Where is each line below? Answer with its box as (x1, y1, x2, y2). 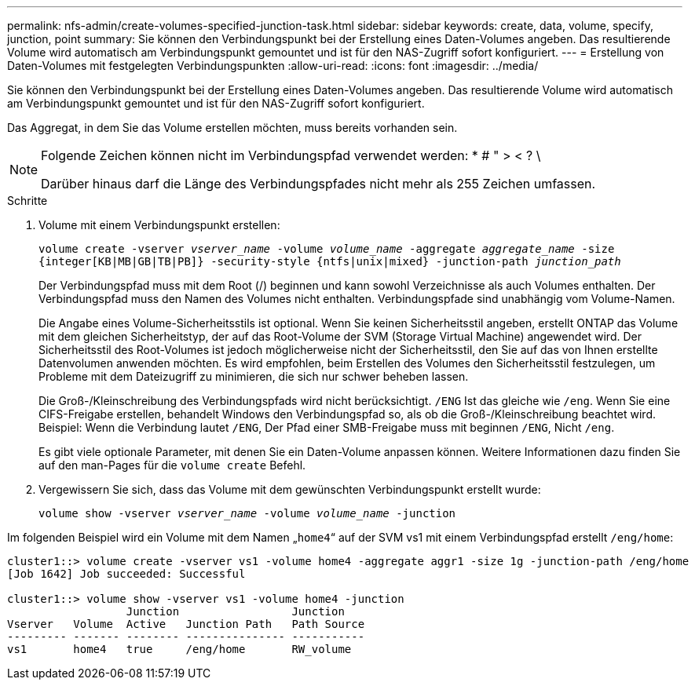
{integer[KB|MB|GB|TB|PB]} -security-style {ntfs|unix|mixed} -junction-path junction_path (38, 255, 621, 268)
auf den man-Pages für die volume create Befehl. (38, 458, 306, 472)
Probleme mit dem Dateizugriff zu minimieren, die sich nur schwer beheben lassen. (38, 370, 469, 383)
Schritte (7, 194, 48, 207)
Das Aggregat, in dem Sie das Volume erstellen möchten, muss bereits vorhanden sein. (7, 121, 458, 134)
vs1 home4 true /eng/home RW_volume (7, 643, 352, 655)
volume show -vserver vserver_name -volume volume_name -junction (38, 507, 456, 520)
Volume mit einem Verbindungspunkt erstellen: (38, 218, 280, 232)
